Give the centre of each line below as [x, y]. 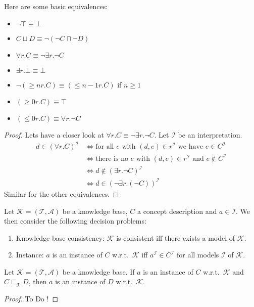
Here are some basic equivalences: [56, 6]
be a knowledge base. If [98, 271]
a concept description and [177, 211]
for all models [198, 255]
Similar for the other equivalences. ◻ [62, 193]
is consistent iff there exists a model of [176, 237]
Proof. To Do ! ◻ [31, 299]
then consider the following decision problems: [75, 221]
